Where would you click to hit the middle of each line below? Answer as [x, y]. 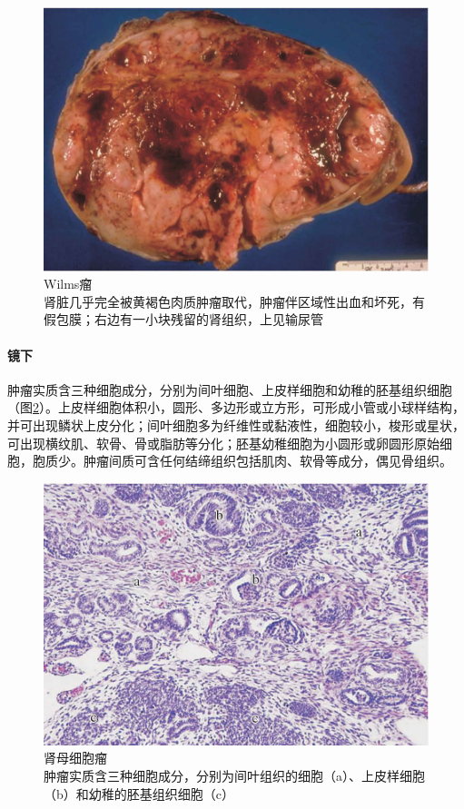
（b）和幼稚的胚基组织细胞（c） [139, 793]
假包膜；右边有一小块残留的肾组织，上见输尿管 [183, 319]
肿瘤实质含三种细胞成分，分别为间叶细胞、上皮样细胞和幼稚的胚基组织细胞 [230, 389]
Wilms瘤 [68, 284]
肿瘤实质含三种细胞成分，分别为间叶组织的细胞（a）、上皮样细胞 [234, 775]
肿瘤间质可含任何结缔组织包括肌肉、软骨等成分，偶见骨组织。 [267, 461]
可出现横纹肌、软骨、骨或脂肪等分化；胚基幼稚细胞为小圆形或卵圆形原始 [223, 443]
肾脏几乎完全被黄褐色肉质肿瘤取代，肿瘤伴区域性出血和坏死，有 [234, 301]
